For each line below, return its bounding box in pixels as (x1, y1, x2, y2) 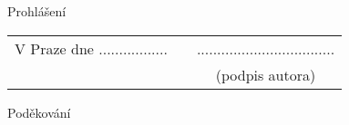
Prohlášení (7, 2, 67, 20)
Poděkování (7, 102, 71, 121)
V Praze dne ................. (15, 37, 168, 59)
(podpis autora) (215, 63, 316, 85)
